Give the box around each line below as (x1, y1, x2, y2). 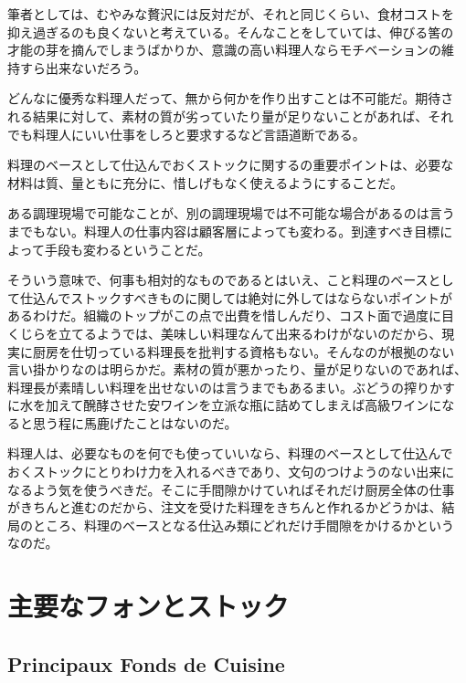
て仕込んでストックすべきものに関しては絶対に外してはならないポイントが (7, 288, 452, 307)
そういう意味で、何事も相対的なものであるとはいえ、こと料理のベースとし (7, 270, 454, 289)
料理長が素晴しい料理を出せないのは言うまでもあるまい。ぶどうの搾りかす (7, 377, 455, 396)
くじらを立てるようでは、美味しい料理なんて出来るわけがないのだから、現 (7, 323, 455, 342)
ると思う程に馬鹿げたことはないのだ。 (7, 413, 238, 432)
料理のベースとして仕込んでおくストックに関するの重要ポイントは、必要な (7, 155, 454, 174)
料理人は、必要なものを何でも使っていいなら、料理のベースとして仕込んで (7, 444, 453, 463)
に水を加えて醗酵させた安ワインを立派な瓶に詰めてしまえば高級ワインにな (7, 395, 455, 415)
